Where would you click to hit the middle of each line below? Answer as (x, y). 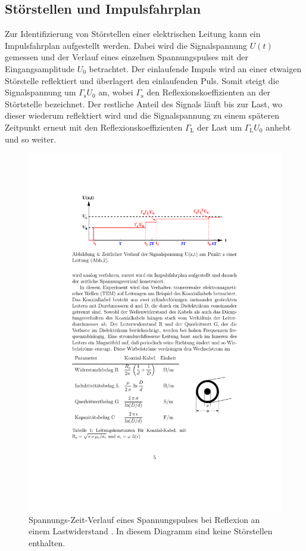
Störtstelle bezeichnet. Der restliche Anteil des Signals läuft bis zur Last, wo (144, 103)
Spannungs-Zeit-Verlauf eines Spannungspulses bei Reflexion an (144, 519)
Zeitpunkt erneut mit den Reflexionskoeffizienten (94, 127)
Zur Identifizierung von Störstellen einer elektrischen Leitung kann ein (133, 34)
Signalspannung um (40, 92)
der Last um (220, 127)
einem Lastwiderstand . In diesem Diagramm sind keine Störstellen (151, 531)
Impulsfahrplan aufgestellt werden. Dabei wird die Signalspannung (126, 45)
